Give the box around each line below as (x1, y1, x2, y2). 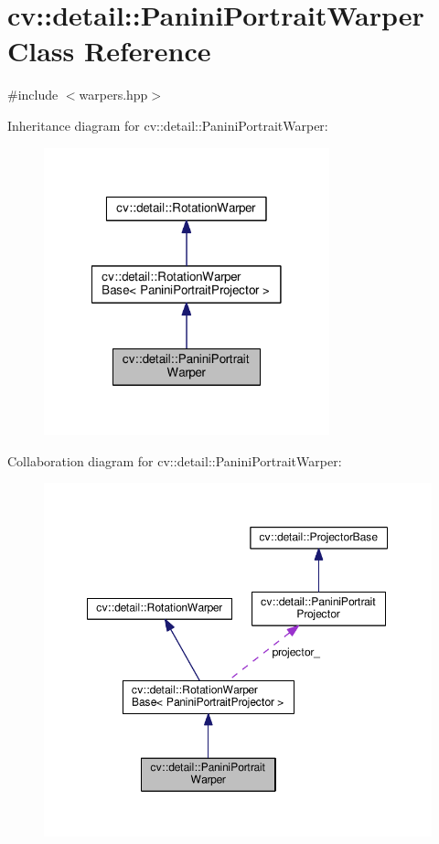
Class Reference (7, 32, 211, 69)
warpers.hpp (79, 85, 148, 104)
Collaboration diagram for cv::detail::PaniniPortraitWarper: (7, 451, 342, 470)
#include (7, 85, 59, 104)
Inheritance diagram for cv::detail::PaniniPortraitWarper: (7, 115, 328, 134)
